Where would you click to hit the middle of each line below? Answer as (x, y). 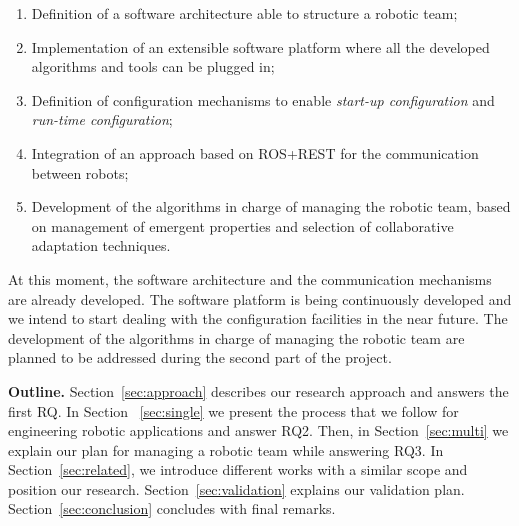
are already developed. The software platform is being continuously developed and (260, 298)
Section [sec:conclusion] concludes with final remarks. (172, 508)
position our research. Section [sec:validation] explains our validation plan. (236, 488)
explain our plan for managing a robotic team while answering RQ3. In (226, 449)
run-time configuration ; (102, 119)
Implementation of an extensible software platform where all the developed (260, 46)
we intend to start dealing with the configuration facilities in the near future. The (258, 318)
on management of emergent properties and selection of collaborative (242, 225)
